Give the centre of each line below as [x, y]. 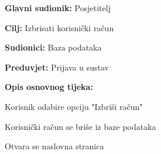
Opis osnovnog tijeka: [49, 87]
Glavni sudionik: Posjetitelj [58, 8]
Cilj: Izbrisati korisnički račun [59, 27]
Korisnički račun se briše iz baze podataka [80, 126]
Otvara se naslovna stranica [54, 146]
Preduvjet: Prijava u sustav [57, 67]
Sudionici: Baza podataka [53, 47]
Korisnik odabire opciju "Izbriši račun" [74, 106]
